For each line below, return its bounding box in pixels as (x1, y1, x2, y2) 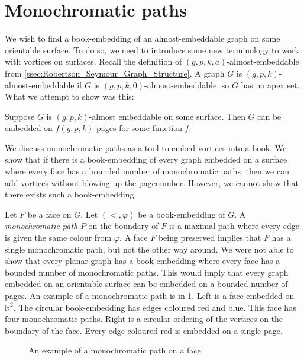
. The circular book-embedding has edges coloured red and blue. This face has (13, 301, 296, 313)
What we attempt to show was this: (5, 90, 134, 103)
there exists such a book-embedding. (5, 188, 137, 200)
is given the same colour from (5, 231, 112, 244)
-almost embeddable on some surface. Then (89, 110, 245, 122)
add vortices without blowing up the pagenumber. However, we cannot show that (5, 176, 299, 189)
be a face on (27, 208, 72, 220)
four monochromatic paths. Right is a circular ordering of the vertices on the (5, 313, 283, 325)
